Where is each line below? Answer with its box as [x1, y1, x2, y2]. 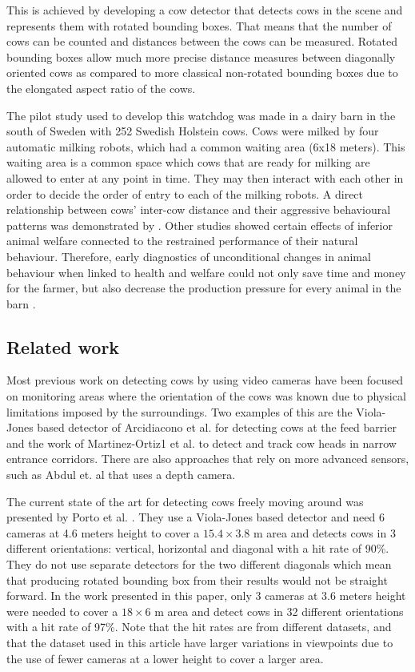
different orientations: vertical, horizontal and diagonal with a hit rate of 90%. [6, 540, 389, 557]
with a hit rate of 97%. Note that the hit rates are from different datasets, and [6, 618, 392, 635]
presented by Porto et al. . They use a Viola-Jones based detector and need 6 [6, 509, 385, 525]
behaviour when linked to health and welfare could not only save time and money [6, 264, 406, 280]
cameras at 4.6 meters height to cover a [6, 524, 200, 541]
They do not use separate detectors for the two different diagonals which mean [6, 556, 392, 573]
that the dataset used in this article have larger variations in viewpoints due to [6, 634, 393, 650]
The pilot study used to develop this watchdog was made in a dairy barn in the [6, 107, 396, 123]
